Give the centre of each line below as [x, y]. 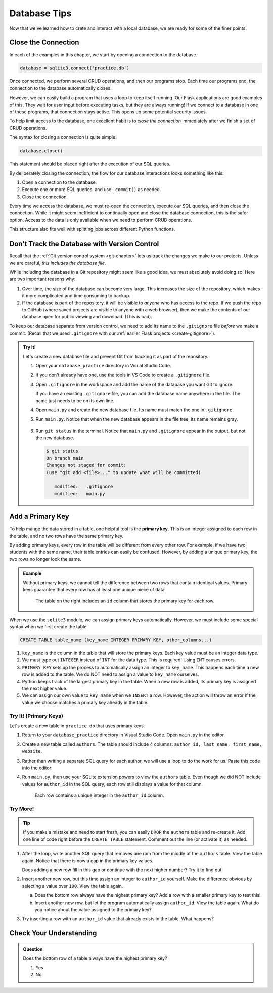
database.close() [41, 151]
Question [33, 949]
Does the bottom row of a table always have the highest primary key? [95, 958]
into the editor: [37, 768]
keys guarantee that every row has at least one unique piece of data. [95, 589]
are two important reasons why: [42, 279]
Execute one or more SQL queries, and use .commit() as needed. [92, 190]
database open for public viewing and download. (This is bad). [87, 317]
